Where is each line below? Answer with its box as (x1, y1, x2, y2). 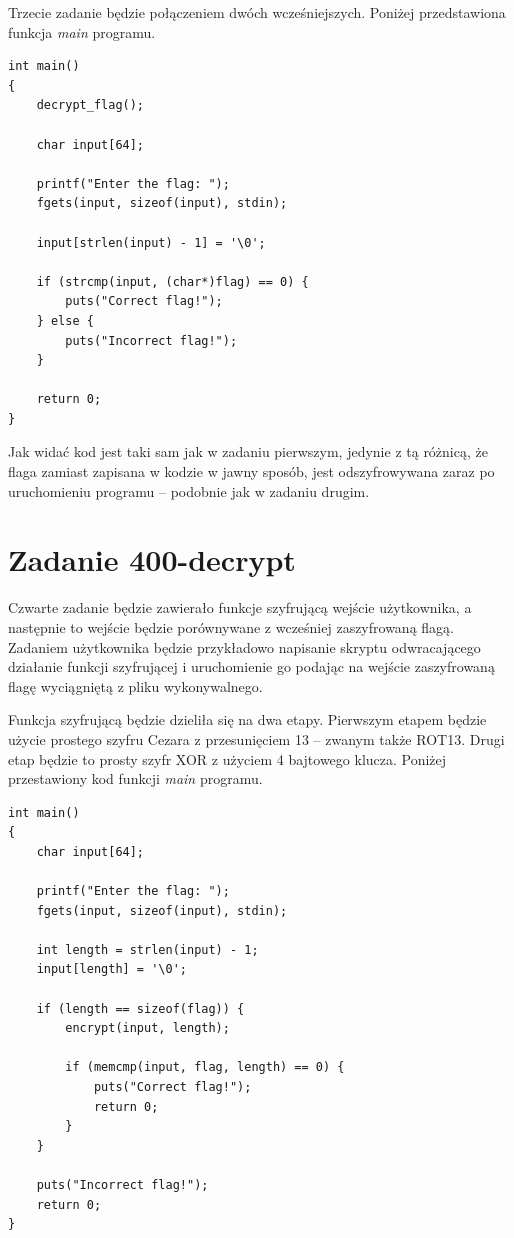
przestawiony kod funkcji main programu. (8, 768, 263, 789)
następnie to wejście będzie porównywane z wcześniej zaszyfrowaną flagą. (8, 616, 454, 637)
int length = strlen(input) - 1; (36, 942, 259, 957)
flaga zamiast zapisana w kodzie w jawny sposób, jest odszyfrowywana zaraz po (8, 461, 495, 482)
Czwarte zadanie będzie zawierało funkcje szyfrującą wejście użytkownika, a (8, 597, 472, 618)
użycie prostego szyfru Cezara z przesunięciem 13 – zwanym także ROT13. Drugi (8, 728, 505, 749)
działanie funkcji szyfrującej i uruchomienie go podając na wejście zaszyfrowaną (8, 656, 495, 677)
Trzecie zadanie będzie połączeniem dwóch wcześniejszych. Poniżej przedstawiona (8, 2, 506, 22)
